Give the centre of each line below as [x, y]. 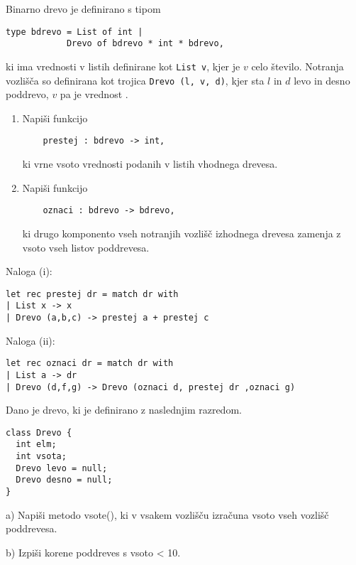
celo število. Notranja [297, 66]
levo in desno [322, 80]
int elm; [36, 445]
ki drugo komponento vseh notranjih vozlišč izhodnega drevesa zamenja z [182, 233]
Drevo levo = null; [62, 468]
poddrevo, [27, 94]
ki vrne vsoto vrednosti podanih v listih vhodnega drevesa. [150, 164]
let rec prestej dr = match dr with [92, 294]
